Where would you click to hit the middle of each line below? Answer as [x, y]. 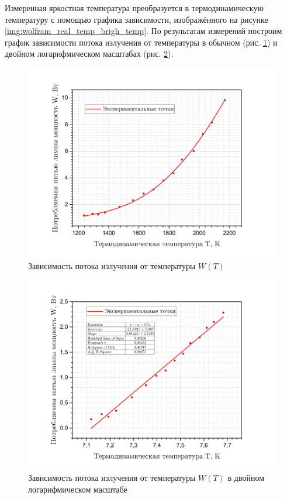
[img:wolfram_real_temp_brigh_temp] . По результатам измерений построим [143, 31]
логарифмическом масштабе [78, 489]
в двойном [246, 478]
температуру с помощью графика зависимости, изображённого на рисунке [136, 19]
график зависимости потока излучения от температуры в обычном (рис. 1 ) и [141, 42]
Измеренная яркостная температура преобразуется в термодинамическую [134, 8]
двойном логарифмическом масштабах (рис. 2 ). [89, 54]
